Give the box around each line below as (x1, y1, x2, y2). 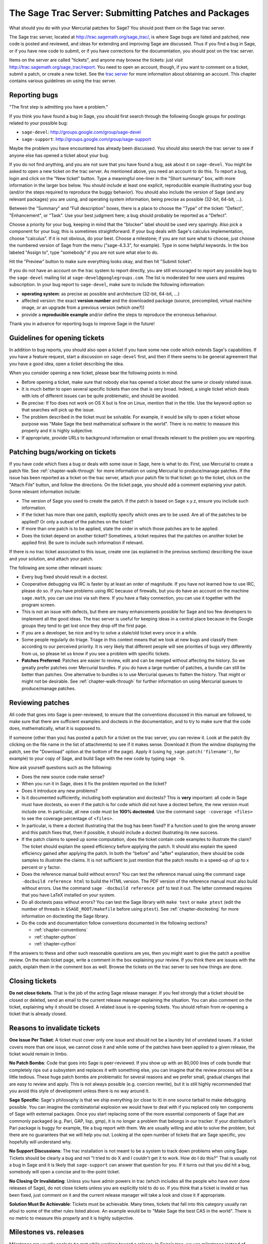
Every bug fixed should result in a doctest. (21, 574, 108, 580)
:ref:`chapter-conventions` (34, 927, 88, 933)
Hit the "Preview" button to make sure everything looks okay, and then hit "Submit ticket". (9, 259, 192, 264)
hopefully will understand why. (9, 1139, 72, 1144)
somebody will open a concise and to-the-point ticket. (9, 1169, 120, 1175)
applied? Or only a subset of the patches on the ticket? (21, 518, 134, 524)
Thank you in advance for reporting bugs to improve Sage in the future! (9, 321, 155, 327)
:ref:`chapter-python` (34, 933, 77, 940)
